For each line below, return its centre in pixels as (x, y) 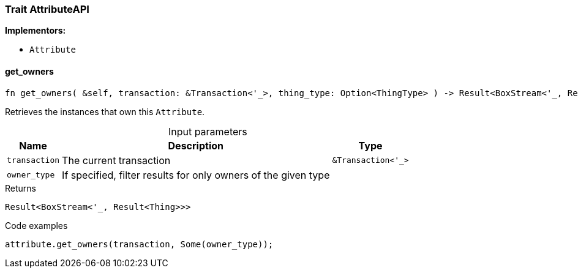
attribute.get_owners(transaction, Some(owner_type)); (139, 244)
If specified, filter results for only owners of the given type (196, 175)
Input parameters (208, 131)
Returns (21, 188)
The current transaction (116, 160)
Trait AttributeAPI (47, 9)
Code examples (36, 225)
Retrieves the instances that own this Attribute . (105, 111)
